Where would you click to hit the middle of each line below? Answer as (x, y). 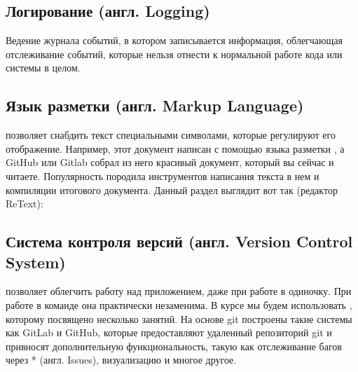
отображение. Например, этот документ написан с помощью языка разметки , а (175, 148)
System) (36, 262)
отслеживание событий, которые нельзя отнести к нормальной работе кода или (174, 54)
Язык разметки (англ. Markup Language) (155, 105)
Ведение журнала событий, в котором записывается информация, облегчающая (174, 40)
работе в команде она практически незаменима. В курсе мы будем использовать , (179, 304)
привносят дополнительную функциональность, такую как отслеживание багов (174, 346)
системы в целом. (43, 68)
